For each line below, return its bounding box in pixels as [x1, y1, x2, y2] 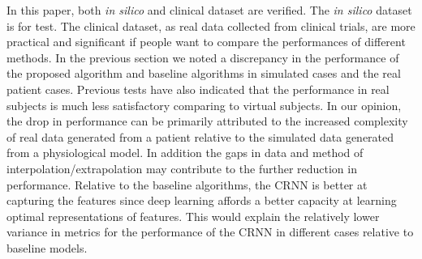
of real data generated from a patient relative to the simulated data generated [6, 128, 394, 145]
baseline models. [6, 239, 88, 256]
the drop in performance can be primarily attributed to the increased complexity [6, 113, 408, 129]
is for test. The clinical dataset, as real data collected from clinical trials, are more [6, 17, 416, 34]
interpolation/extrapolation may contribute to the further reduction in [6, 159, 357, 176]
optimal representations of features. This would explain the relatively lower [6, 207, 380, 224]
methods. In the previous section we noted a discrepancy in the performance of [6, 49, 399, 66]
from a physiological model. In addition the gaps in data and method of [6, 144, 364, 161]
